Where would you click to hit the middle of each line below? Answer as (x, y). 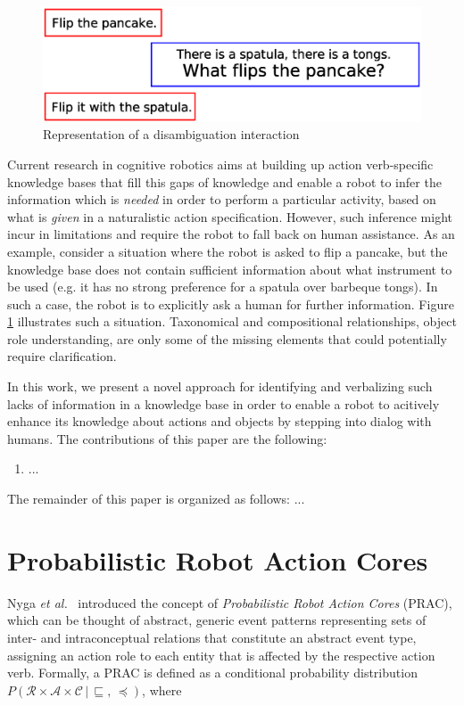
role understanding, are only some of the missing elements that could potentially (227, 338)
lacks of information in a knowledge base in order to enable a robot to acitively (224, 403)
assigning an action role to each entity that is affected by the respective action (221, 655)
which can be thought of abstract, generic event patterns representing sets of (217, 620)
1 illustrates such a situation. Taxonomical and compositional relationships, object (232, 321)
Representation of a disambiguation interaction (171, 134)
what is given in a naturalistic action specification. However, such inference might (230, 216)
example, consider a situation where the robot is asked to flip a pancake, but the (228, 251)
